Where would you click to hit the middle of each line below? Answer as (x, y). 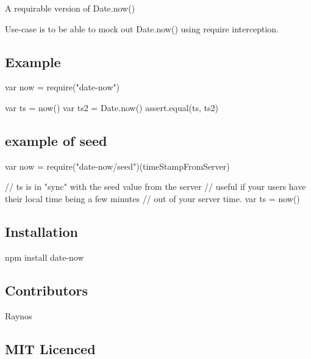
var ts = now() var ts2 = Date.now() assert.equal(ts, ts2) (112, 107)
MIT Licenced (50, 348)
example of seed (56, 140)
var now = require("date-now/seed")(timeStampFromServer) (117, 166)
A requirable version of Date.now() (70, 8)
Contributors (47, 290)
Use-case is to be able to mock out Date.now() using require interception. (142, 28)
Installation (41, 231)
